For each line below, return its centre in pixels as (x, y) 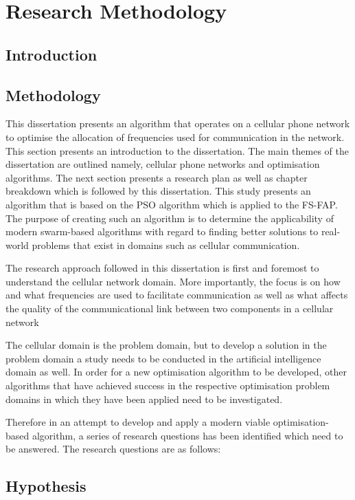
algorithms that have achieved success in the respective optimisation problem (168, 385)
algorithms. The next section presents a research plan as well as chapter (157, 177)
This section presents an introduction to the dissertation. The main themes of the (177, 150)
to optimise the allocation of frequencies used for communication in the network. (175, 137)
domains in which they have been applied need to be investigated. (144, 399)
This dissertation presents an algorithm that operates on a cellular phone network (178, 123)
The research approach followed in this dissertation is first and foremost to (162, 268)
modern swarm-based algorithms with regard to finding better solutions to (162, 231)
